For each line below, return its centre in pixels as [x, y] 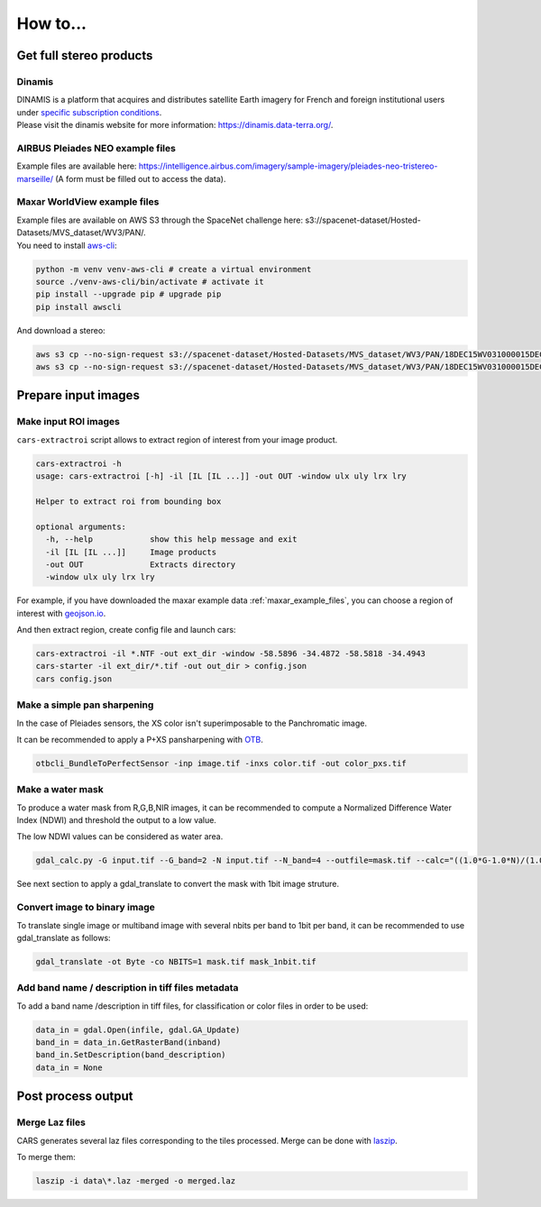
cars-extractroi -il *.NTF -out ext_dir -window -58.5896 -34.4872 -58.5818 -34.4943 [230, 654]
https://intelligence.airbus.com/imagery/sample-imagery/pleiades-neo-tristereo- [288, 166]
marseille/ [35, 178]
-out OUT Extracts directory [141, 564]
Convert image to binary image [86, 908]
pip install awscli [78, 307]
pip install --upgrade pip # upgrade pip [128, 294]
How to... [52, 23]
